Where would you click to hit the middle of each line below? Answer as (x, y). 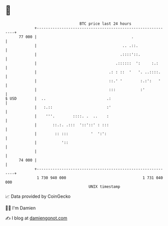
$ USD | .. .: (58, 98)
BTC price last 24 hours (106, 24)
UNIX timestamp (104, 186)
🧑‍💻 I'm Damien (21, 208)
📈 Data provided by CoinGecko (38, 196)
